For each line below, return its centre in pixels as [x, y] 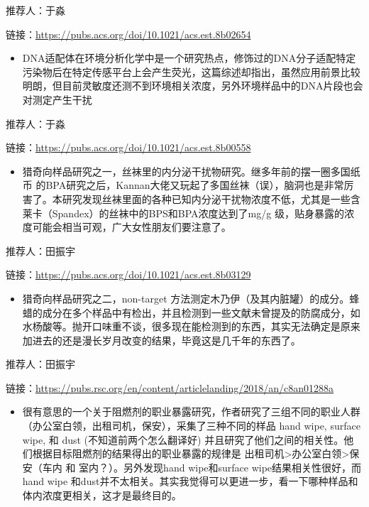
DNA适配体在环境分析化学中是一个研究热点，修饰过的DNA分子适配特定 [189, 58]
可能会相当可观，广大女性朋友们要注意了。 [132, 227]
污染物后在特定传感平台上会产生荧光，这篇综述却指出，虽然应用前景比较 [191, 71]
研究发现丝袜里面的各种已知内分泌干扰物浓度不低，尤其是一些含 [211, 198]
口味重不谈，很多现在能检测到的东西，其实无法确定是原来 [226, 326]
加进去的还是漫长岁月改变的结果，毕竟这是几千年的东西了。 [161, 340]
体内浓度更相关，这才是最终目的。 [102, 495]
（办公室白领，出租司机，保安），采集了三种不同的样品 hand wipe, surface [191, 426]
